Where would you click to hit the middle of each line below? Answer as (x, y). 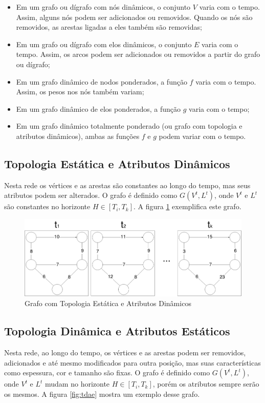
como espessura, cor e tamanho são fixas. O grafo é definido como (107, 372)
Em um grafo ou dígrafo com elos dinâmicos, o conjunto (104, 44)
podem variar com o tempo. (202, 136)
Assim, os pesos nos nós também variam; (80, 92)
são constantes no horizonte (47, 206)
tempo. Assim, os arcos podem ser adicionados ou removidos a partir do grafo (138, 54)
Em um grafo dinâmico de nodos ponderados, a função (102, 81)
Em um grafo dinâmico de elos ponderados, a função (98, 108)
